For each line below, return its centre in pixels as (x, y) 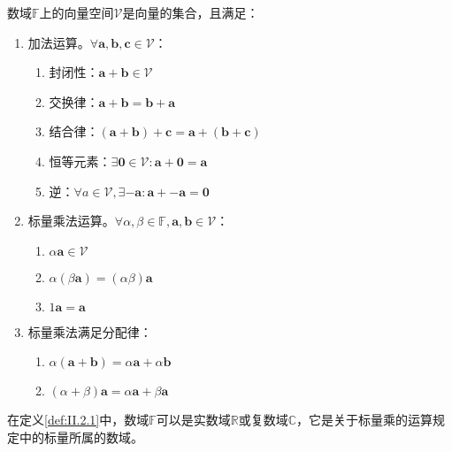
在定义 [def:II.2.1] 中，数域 (78, 420)
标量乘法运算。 (71, 221)
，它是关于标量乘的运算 (365, 420)
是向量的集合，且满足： (191, 12)
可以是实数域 (193, 420)
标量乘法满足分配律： (90, 331)
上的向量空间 (77, 12)
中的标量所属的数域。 (81, 437)
